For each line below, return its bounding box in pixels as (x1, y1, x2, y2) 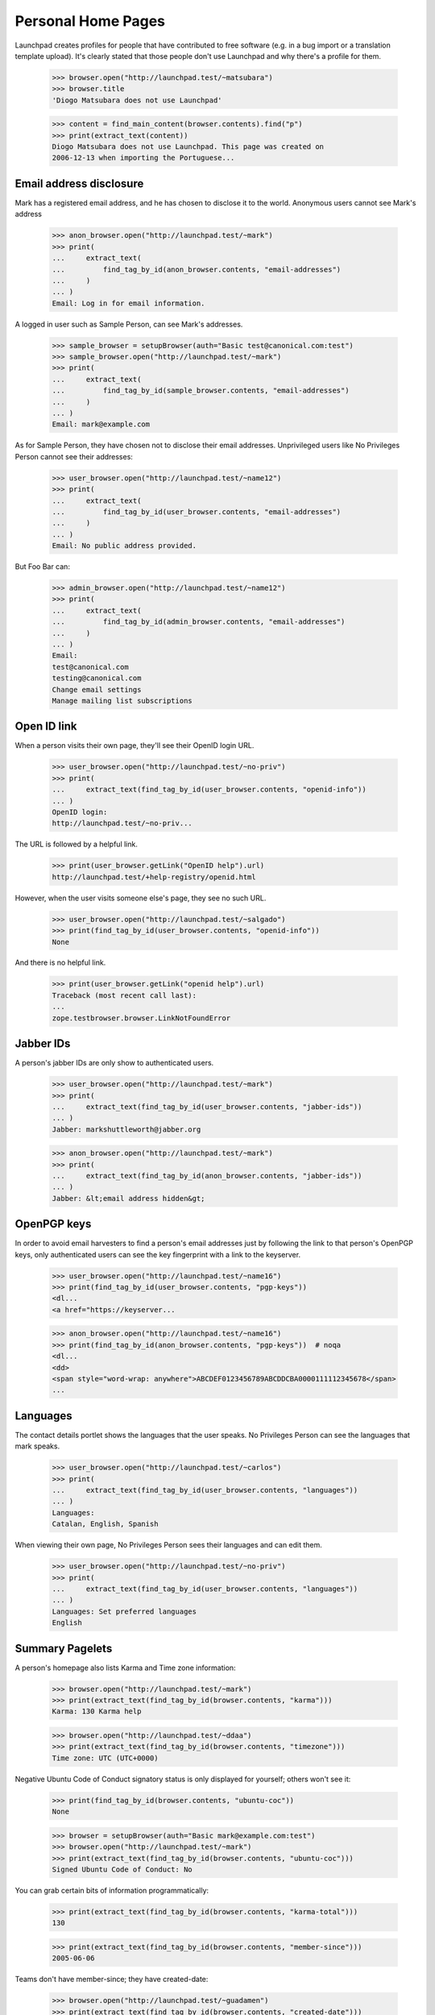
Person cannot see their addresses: (14, 451, 133, 461)
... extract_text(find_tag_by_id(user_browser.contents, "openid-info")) (52, 785, 367, 794)
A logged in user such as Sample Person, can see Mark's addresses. (14, 319, 243, 329)
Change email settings (52, 685, 142, 694)
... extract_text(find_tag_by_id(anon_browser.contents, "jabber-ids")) (52, 1171, 362, 1181)
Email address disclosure (14, 177, 144, 190)
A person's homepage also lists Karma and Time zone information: (14, 1663, 237, 1672)
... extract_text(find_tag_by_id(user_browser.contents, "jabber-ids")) (52, 1102, 362, 1111)
